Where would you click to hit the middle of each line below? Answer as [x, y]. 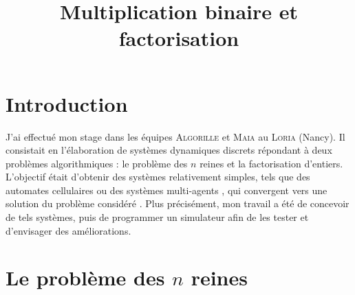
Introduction [67, 103]
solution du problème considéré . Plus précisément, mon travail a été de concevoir [177, 203]
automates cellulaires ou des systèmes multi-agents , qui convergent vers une [166, 190]
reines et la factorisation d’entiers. [271, 163]
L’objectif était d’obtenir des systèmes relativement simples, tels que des [158, 177]
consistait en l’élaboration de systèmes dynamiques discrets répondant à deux [169, 150]
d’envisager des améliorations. [68, 230]
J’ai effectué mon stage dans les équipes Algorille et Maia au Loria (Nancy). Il [175, 136]
